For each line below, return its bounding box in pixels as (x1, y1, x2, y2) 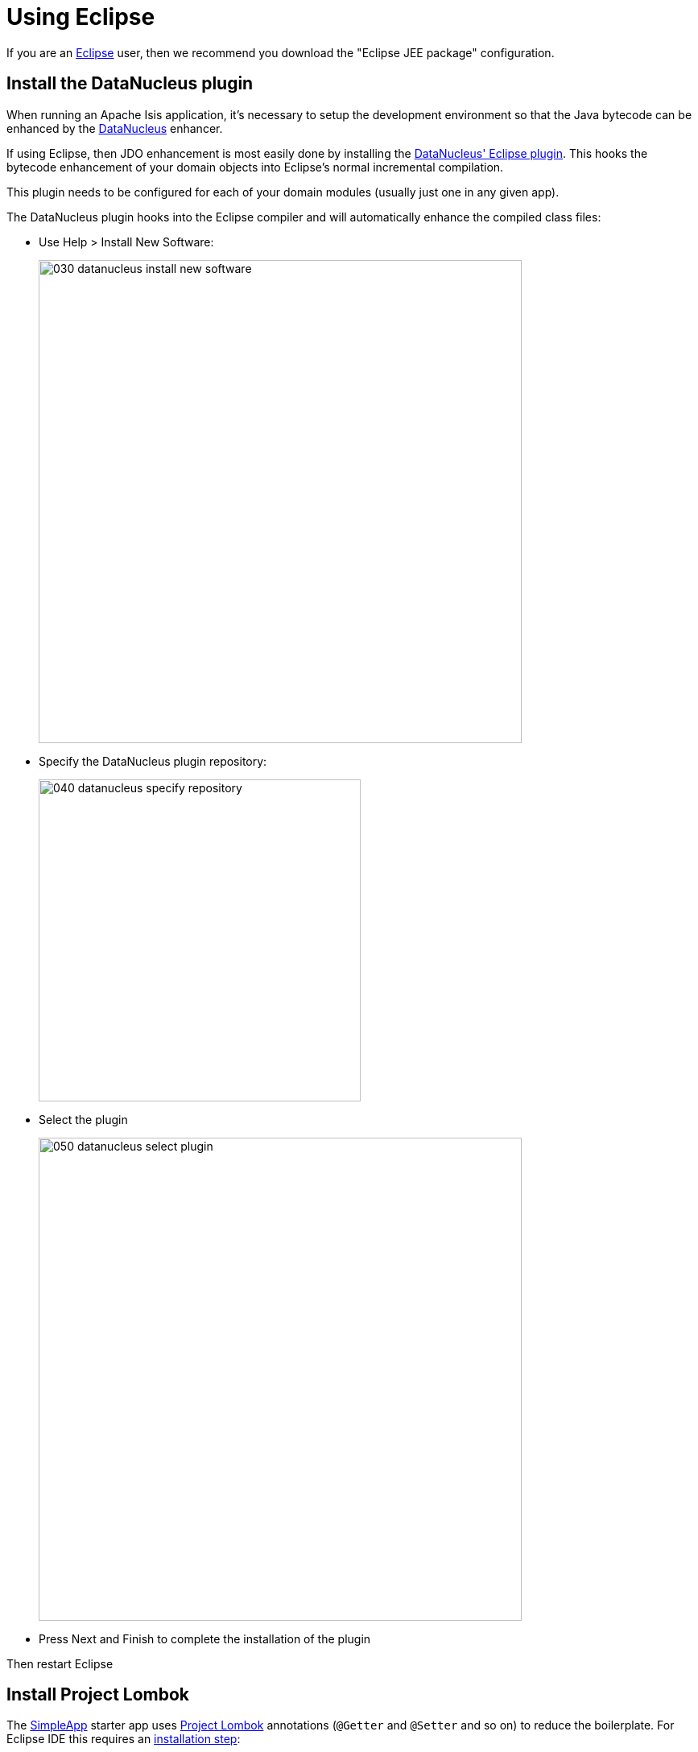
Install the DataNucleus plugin (6, 73, 254, 94)
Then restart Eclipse (6, 1656, 114, 1671)
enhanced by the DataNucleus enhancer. (6, 121, 223, 135)
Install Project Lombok (6, 1684, 190, 1705)
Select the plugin (39, 1112, 128, 1126)
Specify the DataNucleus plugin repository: (39, 754, 267, 768)
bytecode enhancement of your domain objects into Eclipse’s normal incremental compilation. (6, 159, 504, 174)
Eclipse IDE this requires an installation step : (6, 1732, 241, 1746)
